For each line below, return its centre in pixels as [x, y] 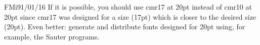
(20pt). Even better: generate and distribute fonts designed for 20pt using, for [125, 27]
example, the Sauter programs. [52, 36]
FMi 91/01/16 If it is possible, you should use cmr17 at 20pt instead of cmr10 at [128, 7]
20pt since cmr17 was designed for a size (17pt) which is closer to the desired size [130, 16]
